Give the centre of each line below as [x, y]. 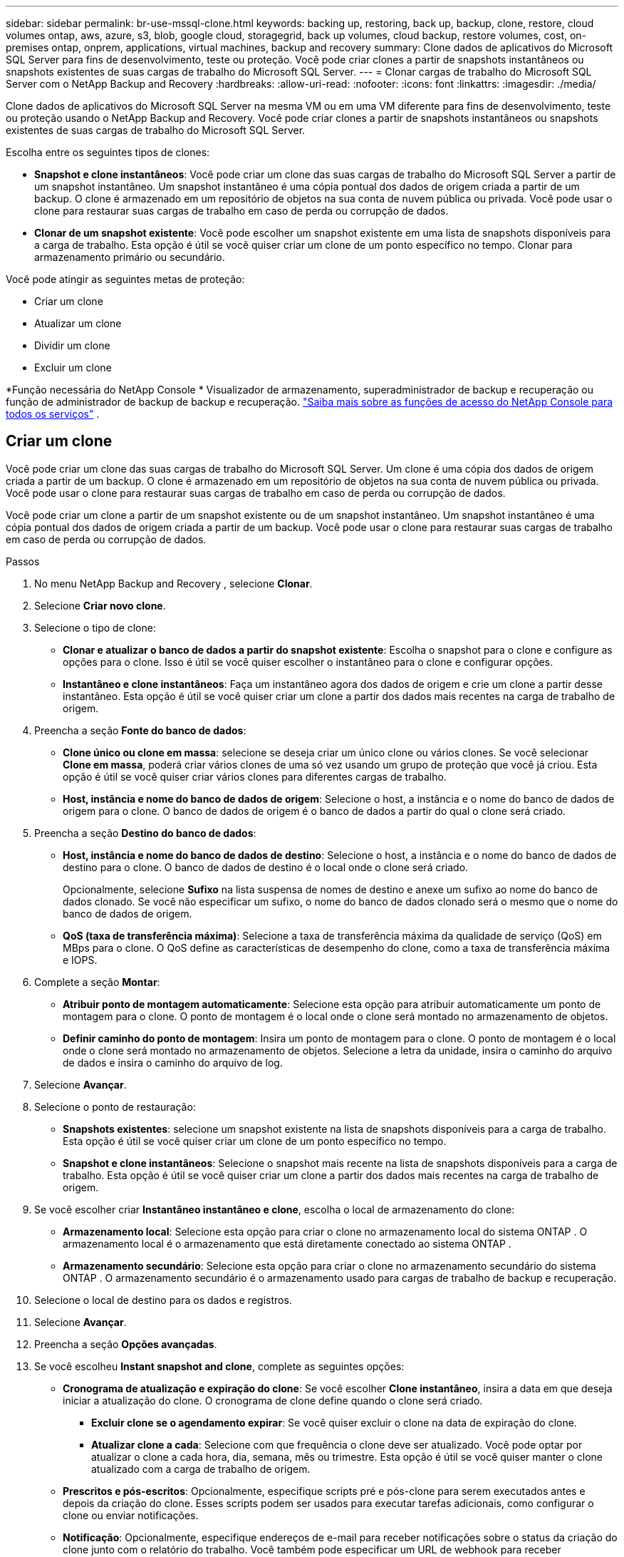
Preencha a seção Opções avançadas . [126, 1344]
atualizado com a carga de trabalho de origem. [201, 1469]
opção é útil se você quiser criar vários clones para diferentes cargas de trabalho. [255, 776]
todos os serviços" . [53, 414]
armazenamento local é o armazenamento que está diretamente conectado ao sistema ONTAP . [287, 1243]
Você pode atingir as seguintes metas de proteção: [125, 279]
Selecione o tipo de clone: [95, 627]
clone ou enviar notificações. [131, 1515]
